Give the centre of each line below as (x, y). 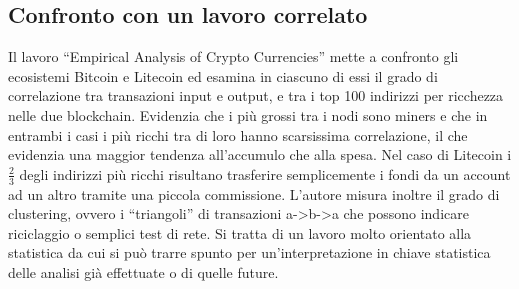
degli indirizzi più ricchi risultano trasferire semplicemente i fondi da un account (265, 173)
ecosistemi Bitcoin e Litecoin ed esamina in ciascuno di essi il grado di (223, 75)
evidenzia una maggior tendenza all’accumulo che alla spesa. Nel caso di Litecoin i (260, 154)
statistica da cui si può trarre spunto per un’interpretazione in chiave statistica (249, 252)
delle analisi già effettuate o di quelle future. (143, 271)
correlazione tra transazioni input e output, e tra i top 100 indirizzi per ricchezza (256, 95)
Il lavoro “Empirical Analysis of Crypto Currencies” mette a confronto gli (233, 56)
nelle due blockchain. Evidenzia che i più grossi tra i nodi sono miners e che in (248, 114)
